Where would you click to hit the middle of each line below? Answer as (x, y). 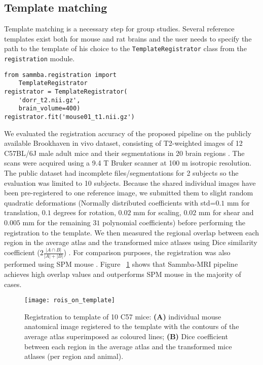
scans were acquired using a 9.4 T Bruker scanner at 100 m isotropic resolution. (128, 163)
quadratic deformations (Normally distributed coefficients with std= (110, 202)
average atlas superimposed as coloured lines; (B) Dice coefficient (126, 336)
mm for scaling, (157, 212)
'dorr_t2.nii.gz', (49, 100)
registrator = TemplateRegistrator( (66, 92)
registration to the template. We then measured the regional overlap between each (132, 232)
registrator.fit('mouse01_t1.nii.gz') (69, 117)
